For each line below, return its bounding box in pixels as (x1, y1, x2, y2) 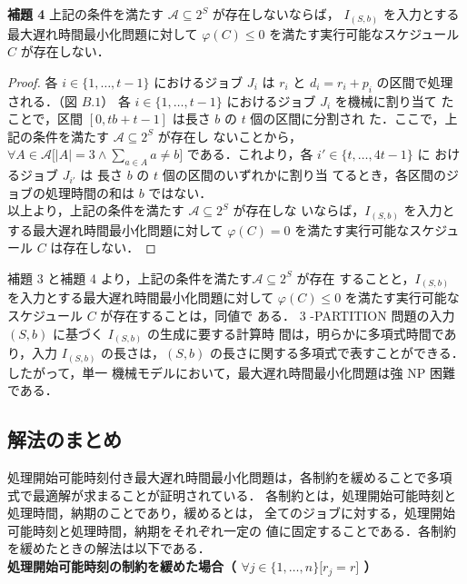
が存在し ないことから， (157, 126, 303, 145)
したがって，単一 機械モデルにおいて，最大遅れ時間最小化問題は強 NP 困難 (7, 362, 455, 381)
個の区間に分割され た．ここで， (250, 109, 445, 128)
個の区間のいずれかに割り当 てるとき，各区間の (162, 165, 446, 184)
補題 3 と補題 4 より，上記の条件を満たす (7, 268, 253, 287)
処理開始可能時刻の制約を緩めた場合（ (7, 557, 236, 576)
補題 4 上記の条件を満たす (7, 5, 164, 23)
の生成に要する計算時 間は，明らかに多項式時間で (146, 323, 444, 342)
